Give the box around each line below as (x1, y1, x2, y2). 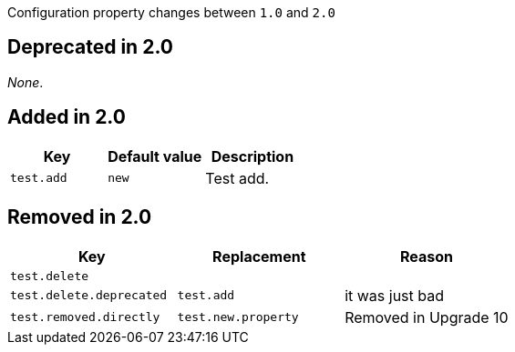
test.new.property (177, 310, 299, 325)
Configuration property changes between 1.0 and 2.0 (7, 5, 335, 20)
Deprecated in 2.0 (7, 35, 173, 59)
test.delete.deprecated (10, 288, 168, 303)
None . (7, 74, 44, 90)
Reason (399, 246, 453, 266)
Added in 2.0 (7, 106, 126, 129)
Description (211, 146, 294, 166)
